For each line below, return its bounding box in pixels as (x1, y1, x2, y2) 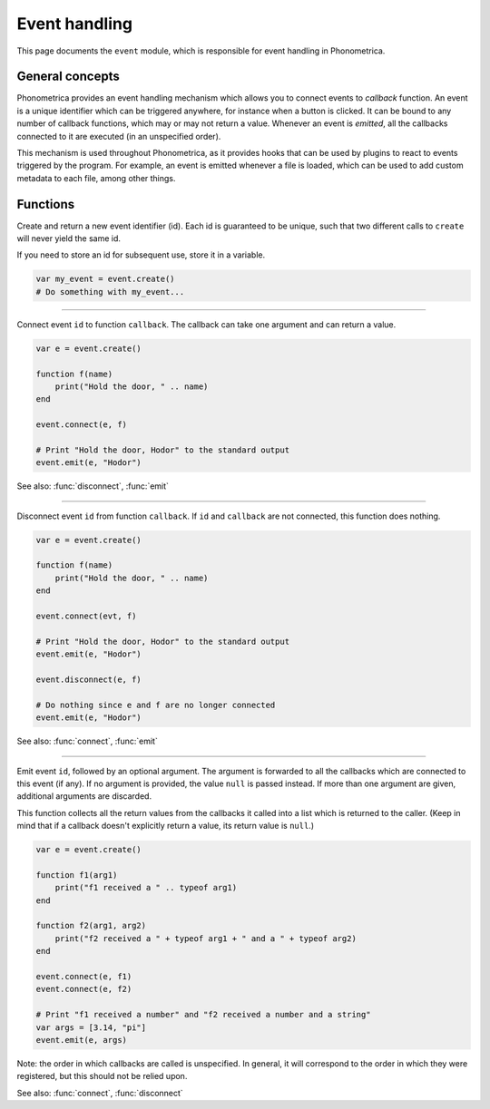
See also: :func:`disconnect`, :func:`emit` (16, 481, 170, 491)
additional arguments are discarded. (16, 791, 152, 802)
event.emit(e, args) (35, 1035, 127, 1045)
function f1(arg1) (35, 870, 118, 880)
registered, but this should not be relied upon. (16, 1071, 188, 1082)
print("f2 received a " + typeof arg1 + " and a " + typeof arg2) (54, 933, 358, 943)
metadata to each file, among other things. (16, 172, 176, 183)
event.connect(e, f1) (35, 971, 132, 981)
